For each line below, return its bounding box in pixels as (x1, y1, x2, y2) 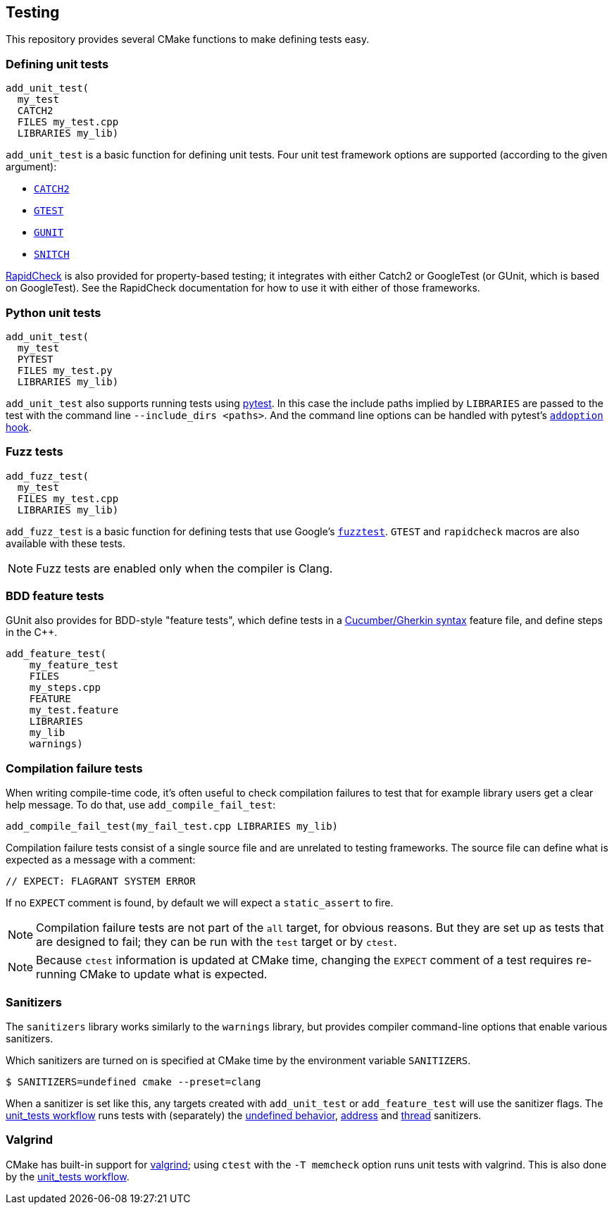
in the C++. (6, 626, 58, 639)
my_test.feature (29, 704, 119, 716)
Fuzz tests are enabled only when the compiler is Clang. (36, 561, 333, 575)
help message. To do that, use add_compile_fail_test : (6, 799, 276, 811)
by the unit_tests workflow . (6, 1170, 130, 1183)
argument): (6, 161, 57, 173)
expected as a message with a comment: (6, 854, 196, 866)
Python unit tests (6, 305, 101, 320)
